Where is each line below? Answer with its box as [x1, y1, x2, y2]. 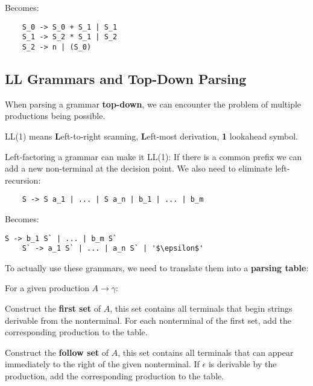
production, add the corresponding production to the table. [5, 370, 224, 382]
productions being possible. [5, 109, 106, 122]
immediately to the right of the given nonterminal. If [5, 358, 200, 370]
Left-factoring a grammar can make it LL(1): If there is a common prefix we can [5, 150, 302, 162]
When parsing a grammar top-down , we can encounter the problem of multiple [5, 97, 302, 110]
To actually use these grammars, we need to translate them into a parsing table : [5, 261, 309, 274]
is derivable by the [208, 358, 277, 370]
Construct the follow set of [5, 346, 109, 358]
